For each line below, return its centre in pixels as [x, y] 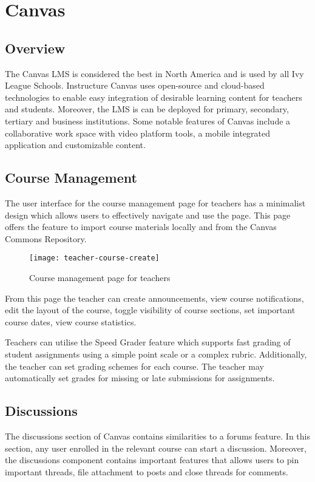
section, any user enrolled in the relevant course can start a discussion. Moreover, [156, 448]
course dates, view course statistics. [71, 321]
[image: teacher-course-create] [94, 258]
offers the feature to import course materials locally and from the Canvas [141, 227]
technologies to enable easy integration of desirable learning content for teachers [154, 97]
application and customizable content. [75, 145]
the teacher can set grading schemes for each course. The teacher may [135, 366]
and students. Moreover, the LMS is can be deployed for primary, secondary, [147, 109]
